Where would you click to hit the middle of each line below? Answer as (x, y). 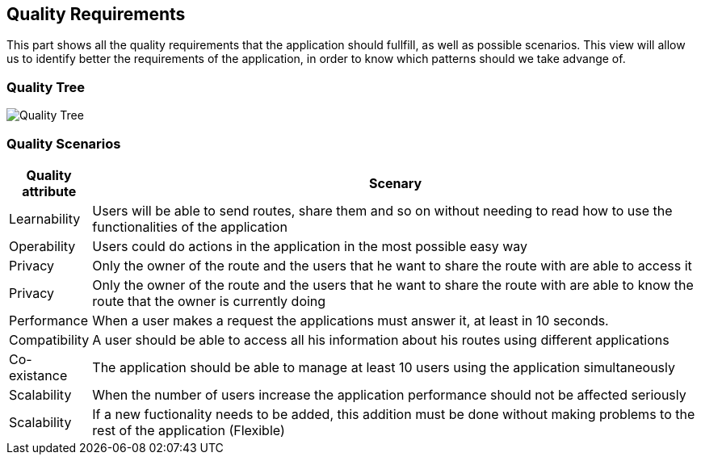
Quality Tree (46, 87)
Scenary (396, 183)
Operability (42, 246)
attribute (49, 191)
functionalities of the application (190, 226)
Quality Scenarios (64, 143)
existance (38, 375)
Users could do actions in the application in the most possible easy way (310, 246)
